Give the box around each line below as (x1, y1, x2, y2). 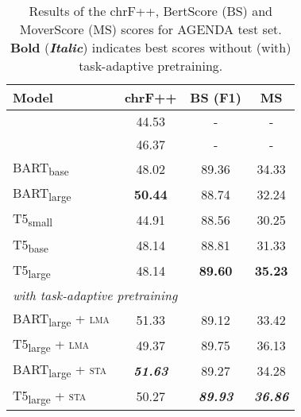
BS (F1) (190, 88, 241, 106)
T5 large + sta (13, 385, 87, 407)
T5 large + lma (13, 334, 90, 356)
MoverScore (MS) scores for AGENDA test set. (19, 20, 282, 38)
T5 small (13, 209, 52, 230)
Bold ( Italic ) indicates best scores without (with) (10, 38, 291, 56)
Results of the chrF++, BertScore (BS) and (29, 2, 272, 20)
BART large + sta (13, 360, 107, 381)
